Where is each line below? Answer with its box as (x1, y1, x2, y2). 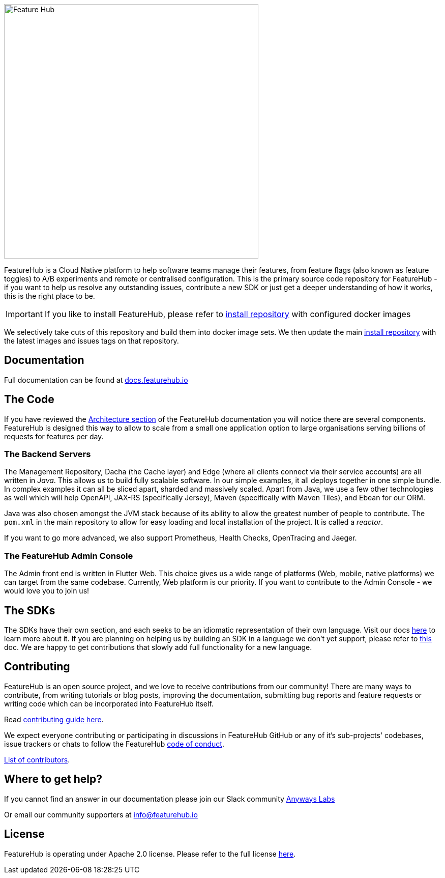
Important (6, 309, 43, 319)
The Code (4, 393, 54, 406)
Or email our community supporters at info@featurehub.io (4, 810, 198, 819)
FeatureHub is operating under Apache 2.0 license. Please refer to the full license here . (4, 849, 296, 858)
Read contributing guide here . (4, 715, 104, 724)
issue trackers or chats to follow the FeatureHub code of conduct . (4, 739, 224, 748)
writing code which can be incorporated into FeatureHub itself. (4, 699, 214, 708)
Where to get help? (4, 773, 102, 786)
